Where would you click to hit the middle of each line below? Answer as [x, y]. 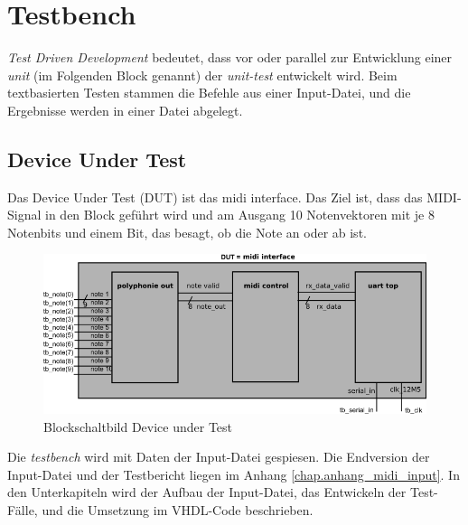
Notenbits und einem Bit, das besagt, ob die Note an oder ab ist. [187, 232]
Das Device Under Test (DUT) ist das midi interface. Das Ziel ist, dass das [215, 197]
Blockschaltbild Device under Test [138, 426]
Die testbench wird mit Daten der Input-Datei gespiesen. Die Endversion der [219, 457]
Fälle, [23, 509]
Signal [24, 215]
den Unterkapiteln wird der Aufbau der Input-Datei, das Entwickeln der [207, 492]
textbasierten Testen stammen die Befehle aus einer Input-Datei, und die [209, 93]
